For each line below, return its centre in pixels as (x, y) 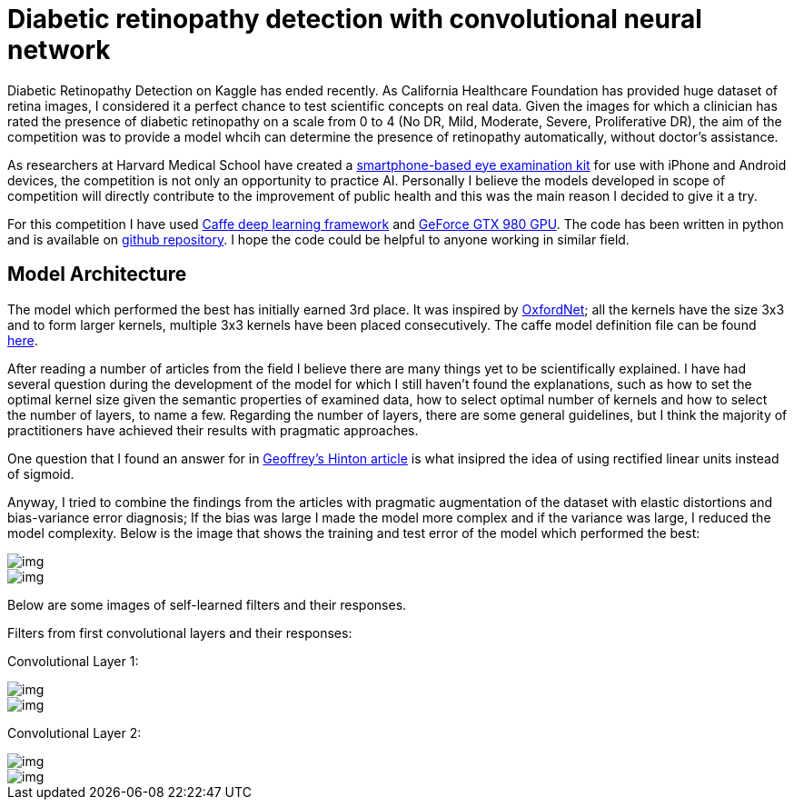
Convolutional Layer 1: (73, 661)
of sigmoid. (41, 473)
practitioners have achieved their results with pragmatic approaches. (213, 430)
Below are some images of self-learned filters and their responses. (207, 604)
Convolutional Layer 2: (74, 732)
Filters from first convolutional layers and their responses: (180, 633)
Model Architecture (97, 274)
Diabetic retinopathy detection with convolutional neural (355, 19)
